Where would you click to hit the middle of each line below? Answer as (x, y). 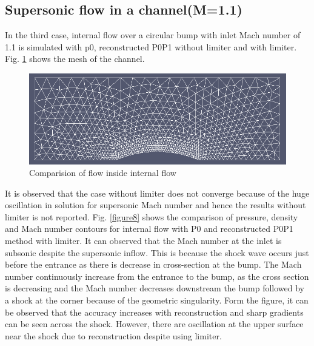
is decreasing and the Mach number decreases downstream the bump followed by (155, 288)
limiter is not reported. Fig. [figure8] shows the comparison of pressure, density (152, 216)
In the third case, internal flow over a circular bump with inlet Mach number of (153, 35)
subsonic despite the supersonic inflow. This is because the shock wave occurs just (157, 252)
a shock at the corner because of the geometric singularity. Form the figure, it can (157, 300)
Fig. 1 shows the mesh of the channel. (75, 59)
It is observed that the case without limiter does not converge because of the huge (157, 193)
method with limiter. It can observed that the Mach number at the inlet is (143, 241)
